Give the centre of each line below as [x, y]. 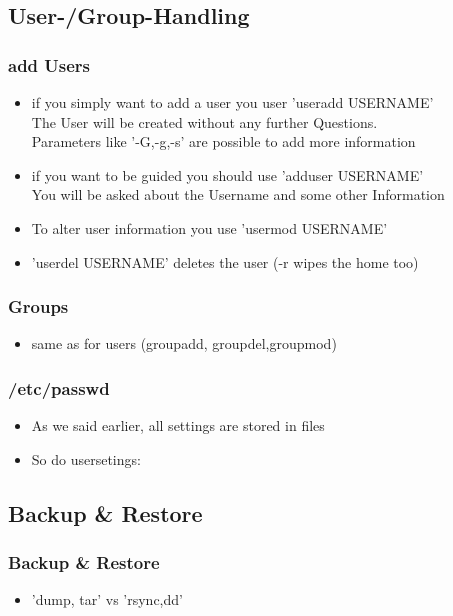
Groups [38, 306]
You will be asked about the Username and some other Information [238, 194]
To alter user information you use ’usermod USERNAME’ [209, 227]
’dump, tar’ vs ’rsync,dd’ [107, 599]
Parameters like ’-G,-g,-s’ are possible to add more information [223, 141]
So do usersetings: [86, 458]
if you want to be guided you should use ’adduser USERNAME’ [227, 174]
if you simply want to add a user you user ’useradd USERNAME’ [232, 102]
